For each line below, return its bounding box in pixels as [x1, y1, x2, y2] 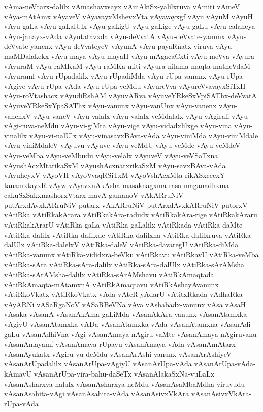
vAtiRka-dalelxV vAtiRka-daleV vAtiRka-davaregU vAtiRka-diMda [27, 239, 239, 250]
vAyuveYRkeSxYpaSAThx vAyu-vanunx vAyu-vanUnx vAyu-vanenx [4, 100, 217, 110]
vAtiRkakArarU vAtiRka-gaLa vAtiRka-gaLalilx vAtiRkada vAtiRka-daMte [4, 219, 243, 230]
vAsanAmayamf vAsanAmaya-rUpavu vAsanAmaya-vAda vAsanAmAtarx [4, 339, 236, 349]
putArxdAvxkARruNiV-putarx [4, 199, 100, 210]
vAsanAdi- [220, 319, 253, 329]
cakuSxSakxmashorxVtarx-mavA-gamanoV [4, 190, 139, 200]
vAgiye [4, 80, 25, 91]
